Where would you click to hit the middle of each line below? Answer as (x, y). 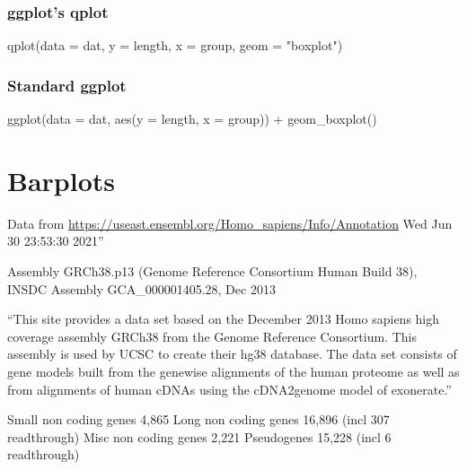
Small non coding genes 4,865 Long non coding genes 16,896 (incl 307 (198, 419)
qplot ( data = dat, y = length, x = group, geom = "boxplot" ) (175, 45)
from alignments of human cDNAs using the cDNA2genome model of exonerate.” (229, 389)
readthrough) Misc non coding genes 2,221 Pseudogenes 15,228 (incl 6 (199, 436)
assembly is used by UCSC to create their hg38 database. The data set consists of (232, 354)
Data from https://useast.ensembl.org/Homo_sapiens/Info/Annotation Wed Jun (230, 223)
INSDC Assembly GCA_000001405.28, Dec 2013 (141, 288)
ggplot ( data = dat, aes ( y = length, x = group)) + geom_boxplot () (192, 119)
